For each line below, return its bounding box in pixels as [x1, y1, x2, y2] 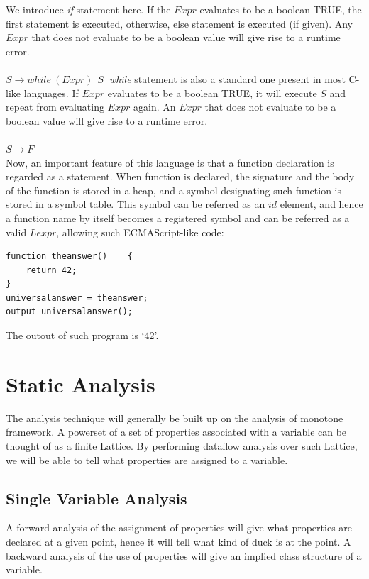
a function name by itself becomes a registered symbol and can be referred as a [6, 210, 350, 225]
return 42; [26, 265, 77, 275]
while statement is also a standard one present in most [109, 71, 346, 86]
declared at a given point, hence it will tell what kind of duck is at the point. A [6, 534, 351, 548]
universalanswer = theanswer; [6, 292, 148, 303]
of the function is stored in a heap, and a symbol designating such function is [6, 182, 342, 197]
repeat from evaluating [6, 99, 104, 114]
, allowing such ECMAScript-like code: [56, 224, 224, 239]
